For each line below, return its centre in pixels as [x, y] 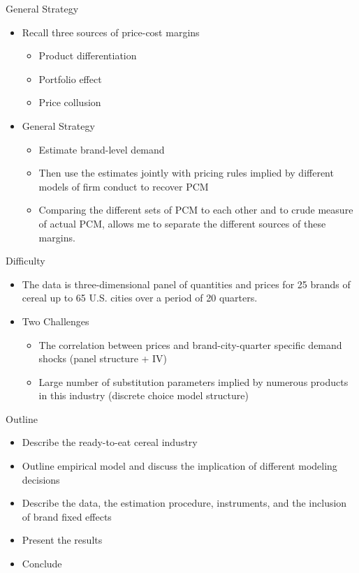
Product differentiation [88, 55]
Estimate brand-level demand [102, 149]
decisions [41, 479]
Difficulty [25, 261]
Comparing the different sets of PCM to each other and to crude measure [196, 210]
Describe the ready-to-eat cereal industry [110, 442]
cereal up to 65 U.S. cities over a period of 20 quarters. [140, 298]
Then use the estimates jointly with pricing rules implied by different [186, 173]
